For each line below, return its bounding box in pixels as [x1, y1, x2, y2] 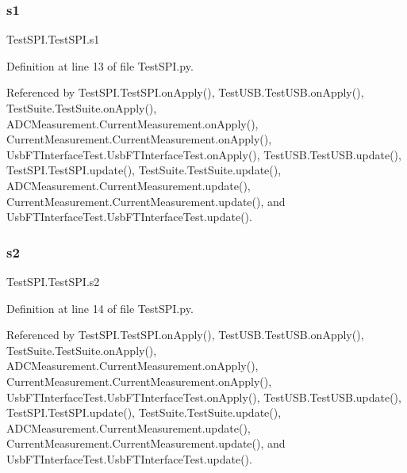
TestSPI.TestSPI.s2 [6, 273, 100, 289]
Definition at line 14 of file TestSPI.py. [6, 299, 194, 316]
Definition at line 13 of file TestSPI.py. [6, 57, 194, 74]
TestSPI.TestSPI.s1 [6, 31, 100, 48]
